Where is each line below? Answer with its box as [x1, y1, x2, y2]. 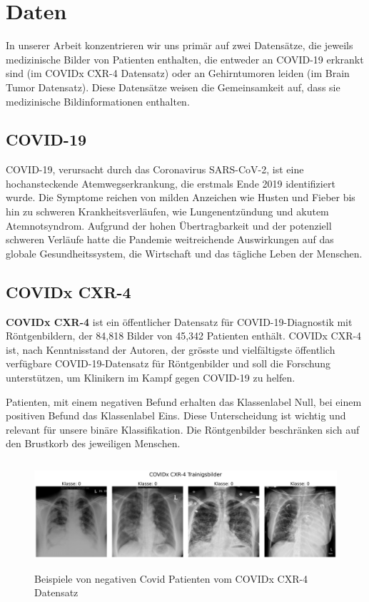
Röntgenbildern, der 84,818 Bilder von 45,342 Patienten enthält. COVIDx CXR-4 [6, 328, 362, 343]
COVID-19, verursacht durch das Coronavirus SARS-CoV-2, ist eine [6, 162, 304, 177]
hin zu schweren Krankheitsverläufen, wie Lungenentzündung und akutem [6, 204, 329, 219]
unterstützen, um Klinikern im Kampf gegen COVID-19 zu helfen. [6, 370, 295, 385]
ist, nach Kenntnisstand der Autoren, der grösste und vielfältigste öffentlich [6, 342, 335, 357]
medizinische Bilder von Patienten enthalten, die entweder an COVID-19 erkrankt [6, 51, 364, 66]
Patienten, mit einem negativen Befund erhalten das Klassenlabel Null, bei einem [6, 394, 362, 409]
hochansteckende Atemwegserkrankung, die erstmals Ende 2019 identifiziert [6, 175, 335, 190]
